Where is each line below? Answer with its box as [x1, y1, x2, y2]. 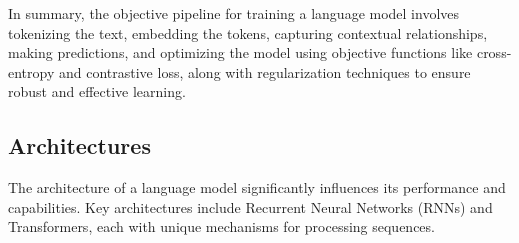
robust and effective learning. [8, 81, 186, 102]
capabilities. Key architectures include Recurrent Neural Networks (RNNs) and [8, 196, 493, 217]
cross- [476, 42, 512, 63]
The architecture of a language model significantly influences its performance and [8, 177, 506, 198]
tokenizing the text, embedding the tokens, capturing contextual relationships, [8, 22, 488, 43]
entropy [8, 61, 55, 82]
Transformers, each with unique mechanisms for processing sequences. [8, 216, 435, 237]
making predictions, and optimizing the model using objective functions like [8, 42, 473, 63]
